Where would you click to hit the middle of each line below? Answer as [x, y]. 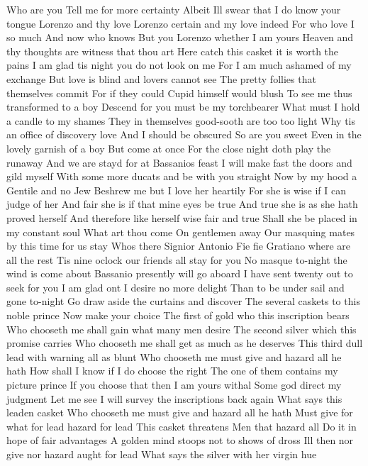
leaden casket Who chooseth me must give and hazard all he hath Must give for [180, 412]
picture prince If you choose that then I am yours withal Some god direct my [174, 385]
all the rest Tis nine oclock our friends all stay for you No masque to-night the [177, 259]
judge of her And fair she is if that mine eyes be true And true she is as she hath [182, 204]
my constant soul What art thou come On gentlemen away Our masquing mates [181, 232]
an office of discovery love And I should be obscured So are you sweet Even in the [184, 134]
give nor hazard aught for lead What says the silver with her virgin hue [162, 454]
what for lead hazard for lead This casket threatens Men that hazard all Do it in [182, 426]
